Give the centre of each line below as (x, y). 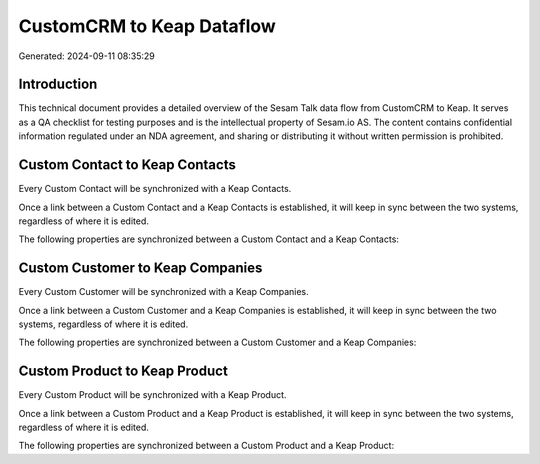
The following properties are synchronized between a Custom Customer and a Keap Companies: (217, 342)
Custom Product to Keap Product (123, 371)
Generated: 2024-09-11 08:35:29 (86, 56)
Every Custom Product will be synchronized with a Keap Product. (152, 395)
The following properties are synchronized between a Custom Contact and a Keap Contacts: (209, 239)
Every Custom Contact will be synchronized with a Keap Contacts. (155, 189)
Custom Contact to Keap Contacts (127, 165)
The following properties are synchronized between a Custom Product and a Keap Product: (206, 446)
